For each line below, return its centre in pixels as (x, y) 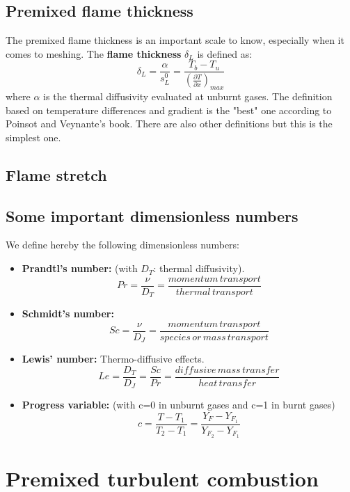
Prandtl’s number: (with (80, 268)
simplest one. (33, 137)
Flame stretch (56, 174)
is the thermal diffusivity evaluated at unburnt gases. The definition (188, 96)
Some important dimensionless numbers (152, 215)
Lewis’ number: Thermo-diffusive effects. (113, 359)
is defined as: (225, 53)
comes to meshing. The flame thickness (94, 53)
